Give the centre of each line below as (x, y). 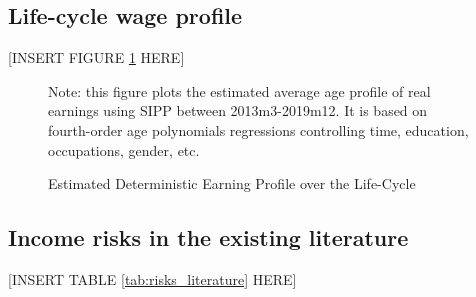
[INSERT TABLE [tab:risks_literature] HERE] (152, 278)
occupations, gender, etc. (124, 149)
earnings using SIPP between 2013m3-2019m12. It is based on (238, 110)
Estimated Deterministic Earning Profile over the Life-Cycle (232, 183)
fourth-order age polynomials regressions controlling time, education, (258, 129)
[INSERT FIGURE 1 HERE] (96, 57)
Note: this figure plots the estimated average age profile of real (239, 90)
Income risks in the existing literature (208, 237)
